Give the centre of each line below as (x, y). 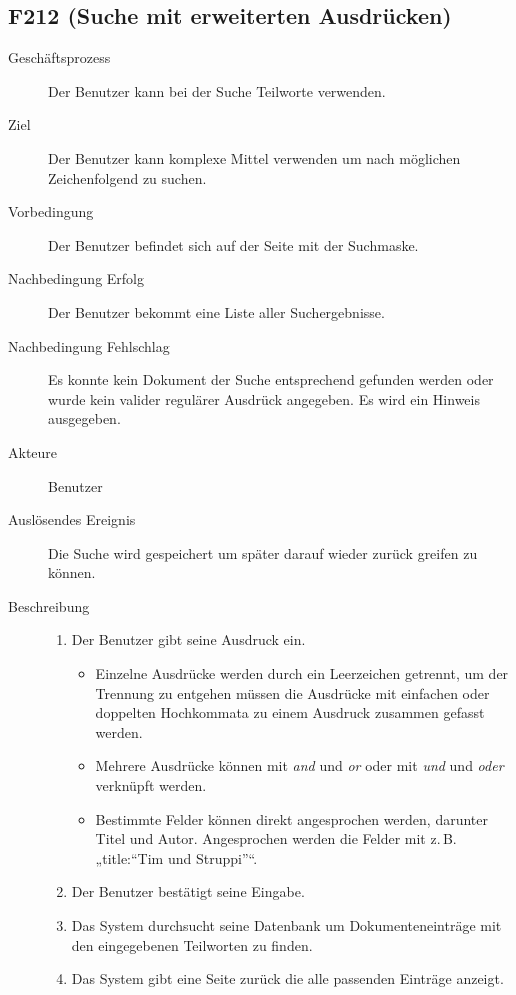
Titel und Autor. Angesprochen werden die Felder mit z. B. (276, 838)
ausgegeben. (84, 418)
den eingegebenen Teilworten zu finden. (192, 944)
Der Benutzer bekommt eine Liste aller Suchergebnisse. (216, 311)
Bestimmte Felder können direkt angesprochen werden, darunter (291, 818)
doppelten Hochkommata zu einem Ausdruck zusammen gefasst (290, 712)
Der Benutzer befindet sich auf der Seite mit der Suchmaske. (233, 244)
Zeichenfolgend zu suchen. (127, 177)
